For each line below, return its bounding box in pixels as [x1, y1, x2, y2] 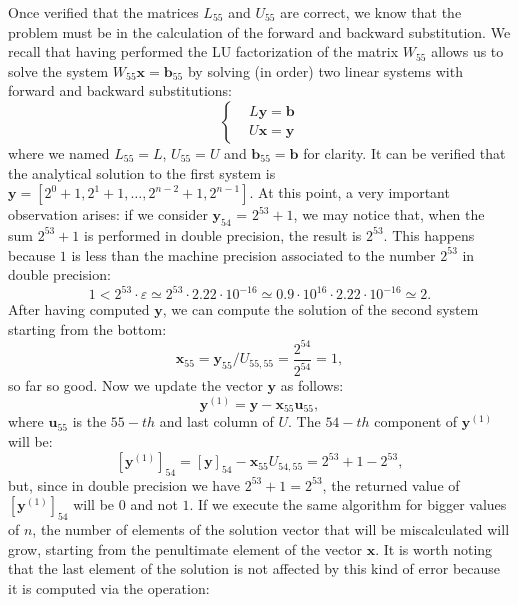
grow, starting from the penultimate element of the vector [8, 538, 363, 559]
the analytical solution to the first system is [8, 162, 276, 183]
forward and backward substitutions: [8, 80, 232, 101]
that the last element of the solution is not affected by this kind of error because [8, 558, 501, 579]
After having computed [8, 299, 150, 320]
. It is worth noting [375, 538, 493, 559]
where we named [8, 142, 110, 163]
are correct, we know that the [280, 2, 462, 22]
